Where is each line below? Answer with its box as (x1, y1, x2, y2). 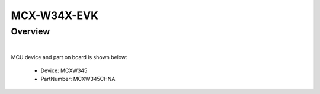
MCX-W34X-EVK (11, 9, 99, 22)
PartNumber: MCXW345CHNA (40, 75, 116, 82)
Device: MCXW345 (40, 67, 88, 74)
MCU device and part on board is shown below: (11, 53, 127, 60)
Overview (11, 26, 50, 37)
